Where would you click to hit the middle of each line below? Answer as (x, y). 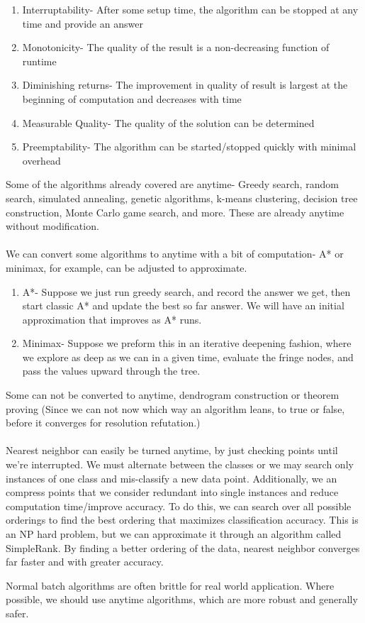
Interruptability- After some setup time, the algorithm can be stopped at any (190, 9)
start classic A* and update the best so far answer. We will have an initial (183, 305)
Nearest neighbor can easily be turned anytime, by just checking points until (172, 450)
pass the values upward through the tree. (111, 371)
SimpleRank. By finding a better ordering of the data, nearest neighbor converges (183, 547)
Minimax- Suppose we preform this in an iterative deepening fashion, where (187, 343)
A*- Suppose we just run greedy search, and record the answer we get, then (186, 291)
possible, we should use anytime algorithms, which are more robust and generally (182, 599)
